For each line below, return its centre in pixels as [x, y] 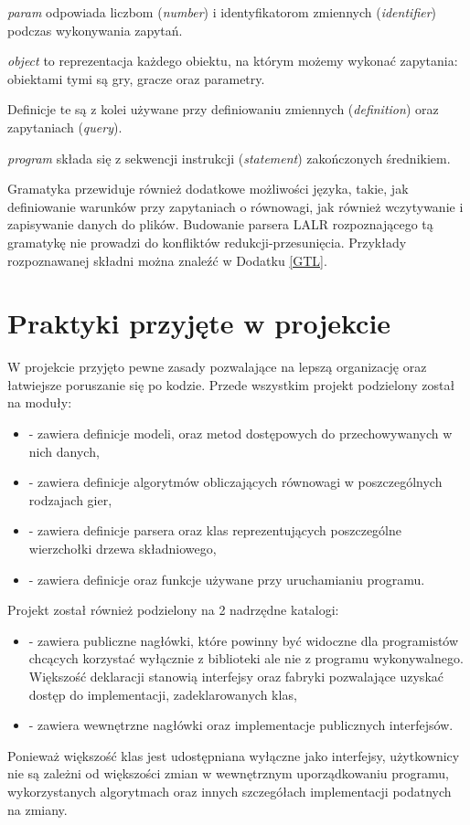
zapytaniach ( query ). [65, 127]
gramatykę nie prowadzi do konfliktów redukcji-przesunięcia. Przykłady [207, 242]
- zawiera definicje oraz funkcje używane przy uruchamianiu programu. [227, 579]
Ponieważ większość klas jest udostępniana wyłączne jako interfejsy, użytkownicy [234, 755]
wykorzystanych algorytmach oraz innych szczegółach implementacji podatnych [230, 791]
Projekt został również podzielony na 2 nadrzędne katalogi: [173, 610]
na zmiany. [37, 809]
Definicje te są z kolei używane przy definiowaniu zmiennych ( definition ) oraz [223, 109]
